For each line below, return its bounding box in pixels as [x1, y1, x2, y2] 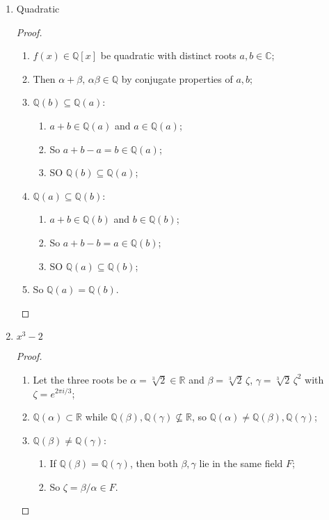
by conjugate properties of [121, 71, 233, 86]
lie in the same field [199, 456, 283, 471]
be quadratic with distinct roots [100, 48, 236, 63]
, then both [129, 456, 178, 471]
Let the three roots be [33, 372, 127, 386]
